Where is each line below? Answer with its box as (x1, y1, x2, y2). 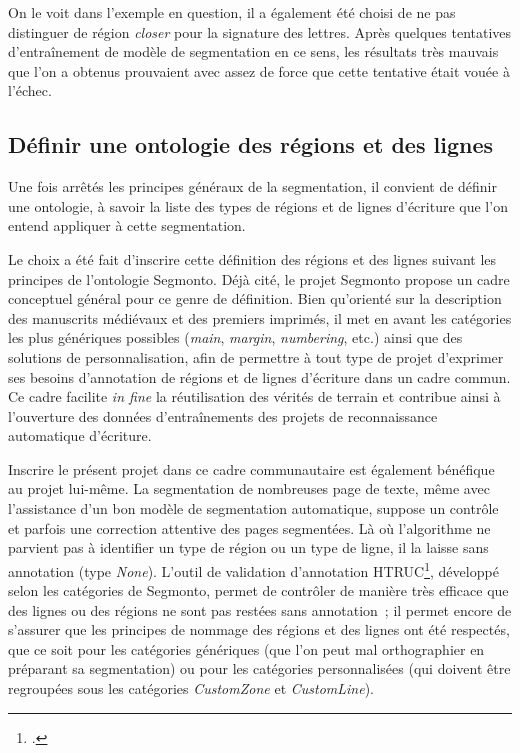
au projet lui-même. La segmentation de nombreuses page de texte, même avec (8, 478, 490, 499)
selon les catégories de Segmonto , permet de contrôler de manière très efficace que (8, 580, 509, 601)
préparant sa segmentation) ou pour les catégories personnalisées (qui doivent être (8, 658, 511, 679)
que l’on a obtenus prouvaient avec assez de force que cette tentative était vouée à (8, 60, 510, 81)
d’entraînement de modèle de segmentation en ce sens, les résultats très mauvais (8, 41, 499, 62)
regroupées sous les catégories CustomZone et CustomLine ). (8, 678, 375, 699)
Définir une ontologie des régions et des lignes (8, 129, 493, 160)
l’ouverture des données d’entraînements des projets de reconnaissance (8, 405, 438, 426)
